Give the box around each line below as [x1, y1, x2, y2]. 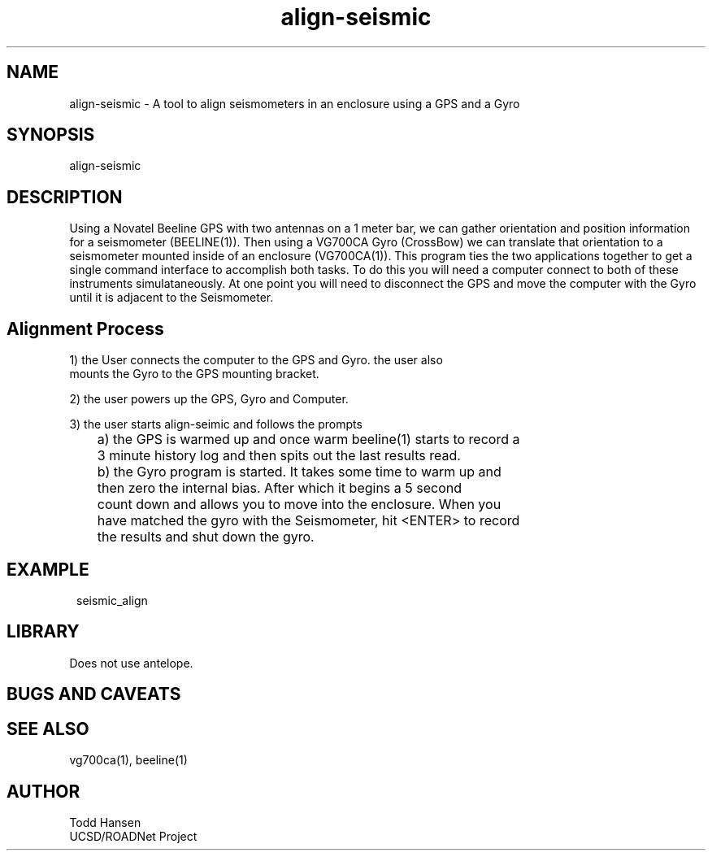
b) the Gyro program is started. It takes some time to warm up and [97, 463, 501, 481]
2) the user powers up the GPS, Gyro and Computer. [69, 392, 349, 407]
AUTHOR [7, 781, 80, 802]
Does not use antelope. [69, 655, 193, 670]
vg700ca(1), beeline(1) [69, 753, 188, 768]
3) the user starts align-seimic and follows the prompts [69, 417, 363, 432]
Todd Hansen [69, 815, 141, 829]
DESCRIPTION [7, 186, 123, 207]
